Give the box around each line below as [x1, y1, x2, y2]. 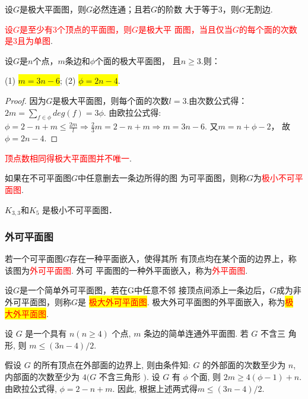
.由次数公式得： [186, 94, 247, 106]
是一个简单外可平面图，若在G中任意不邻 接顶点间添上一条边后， [20, 284, 270, 296]
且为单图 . [17, 34, 53, 47]
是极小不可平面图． [42, 203, 118, 216]
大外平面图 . [5, 307, 49, 319]
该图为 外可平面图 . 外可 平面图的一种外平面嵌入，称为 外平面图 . [5, 264, 248, 276]
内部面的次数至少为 [5, 370, 80, 382]
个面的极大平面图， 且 [95, 54, 181, 66]
